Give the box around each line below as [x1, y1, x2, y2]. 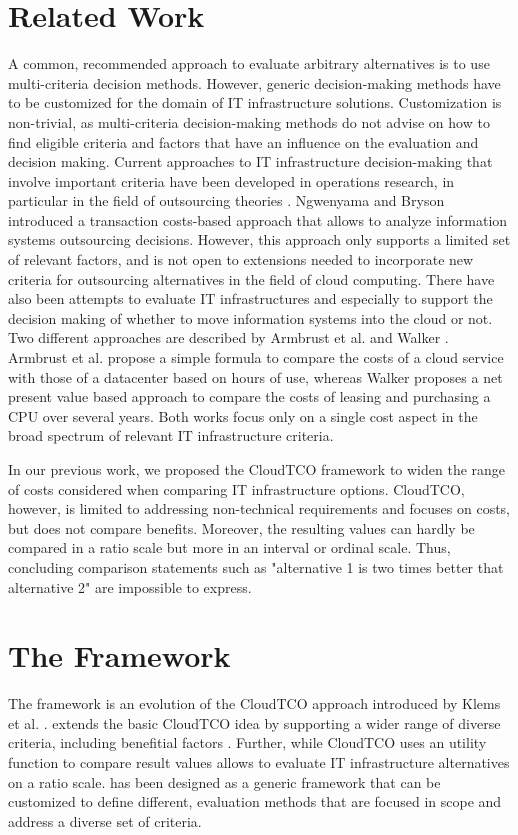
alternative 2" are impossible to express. [8, 576, 252, 597]
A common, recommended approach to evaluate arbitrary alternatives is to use [8, 53, 490, 74]
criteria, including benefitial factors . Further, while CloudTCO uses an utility [8, 732, 487, 753]
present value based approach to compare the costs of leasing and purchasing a [8, 386, 491, 407]
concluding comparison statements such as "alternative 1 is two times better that [8, 556, 504, 577]
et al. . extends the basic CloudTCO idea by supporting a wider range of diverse [8, 712, 501, 733]
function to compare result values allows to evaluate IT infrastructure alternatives [8, 752, 510, 773]
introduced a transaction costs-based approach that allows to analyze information [8, 209, 508, 230]
